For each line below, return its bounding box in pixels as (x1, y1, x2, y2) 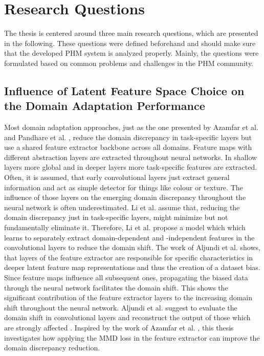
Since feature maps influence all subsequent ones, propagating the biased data (4, 272, 248, 282)
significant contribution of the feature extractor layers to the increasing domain (4, 292, 253, 303)
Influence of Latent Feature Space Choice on (4, 82, 245, 98)
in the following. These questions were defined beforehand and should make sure (4, 37, 256, 48)
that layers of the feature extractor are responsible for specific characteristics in (4, 252, 253, 262)
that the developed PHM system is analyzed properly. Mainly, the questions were (4, 48, 259, 58)
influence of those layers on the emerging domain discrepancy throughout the (4, 192, 246, 203)
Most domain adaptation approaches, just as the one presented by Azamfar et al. (4, 122, 258, 132)
